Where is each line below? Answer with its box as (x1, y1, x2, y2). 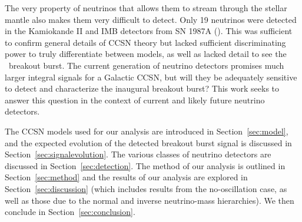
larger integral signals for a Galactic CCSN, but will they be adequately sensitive (5, 70, 297, 83)
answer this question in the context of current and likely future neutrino (5, 93, 265, 106)
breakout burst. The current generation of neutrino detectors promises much (8, 59, 284, 71)
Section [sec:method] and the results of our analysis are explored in (5, 171, 248, 183)
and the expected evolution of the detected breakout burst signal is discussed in (5, 136, 292, 149)
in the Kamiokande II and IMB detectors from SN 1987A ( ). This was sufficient (5, 25, 293, 37)
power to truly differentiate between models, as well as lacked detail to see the (5, 48, 287, 60)
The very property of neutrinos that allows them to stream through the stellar (5, 2, 287, 14)
